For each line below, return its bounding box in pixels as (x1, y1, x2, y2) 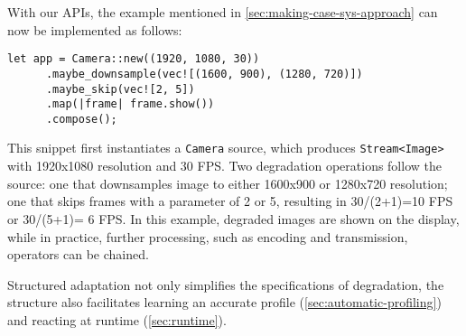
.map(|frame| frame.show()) (45, 98, 215, 111)
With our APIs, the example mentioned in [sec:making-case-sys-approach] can (7, 3, 438, 21)
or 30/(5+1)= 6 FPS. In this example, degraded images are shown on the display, (7, 209, 460, 228)
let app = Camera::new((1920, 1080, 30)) (7, 52, 260, 66)
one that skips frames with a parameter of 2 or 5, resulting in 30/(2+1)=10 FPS (7, 191, 453, 210)
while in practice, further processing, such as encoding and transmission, (7, 227, 408, 246)
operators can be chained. (7, 245, 149, 264)
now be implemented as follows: (7, 20, 182, 39)
